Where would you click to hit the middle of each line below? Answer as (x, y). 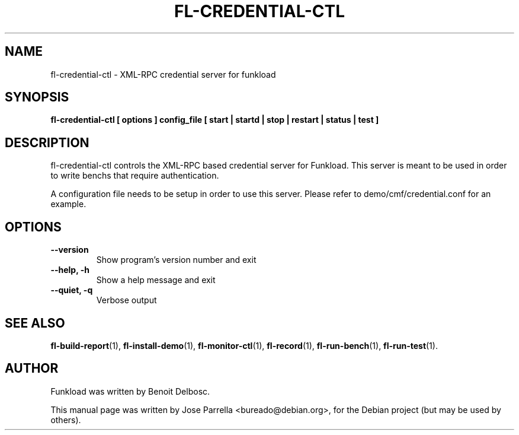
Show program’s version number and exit (176, 260)
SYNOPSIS (37, 97)
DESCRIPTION (47, 142)
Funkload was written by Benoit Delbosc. (130, 391)
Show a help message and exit (156, 280)
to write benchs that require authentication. (135, 176)
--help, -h (70, 270)
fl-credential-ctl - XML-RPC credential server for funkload (163, 74)
